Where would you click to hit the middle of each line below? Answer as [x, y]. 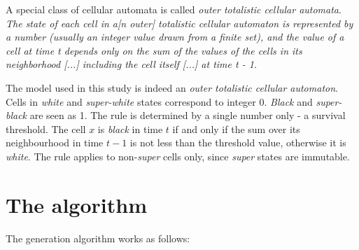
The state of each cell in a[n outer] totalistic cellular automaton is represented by [179, 23]
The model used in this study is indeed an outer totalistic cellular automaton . [172, 87]
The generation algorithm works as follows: [98, 238]
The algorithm [76, 204]
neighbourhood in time [55, 143]
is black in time [130, 129]
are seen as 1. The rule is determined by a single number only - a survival [188, 115]
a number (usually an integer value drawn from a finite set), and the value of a [175, 37]
